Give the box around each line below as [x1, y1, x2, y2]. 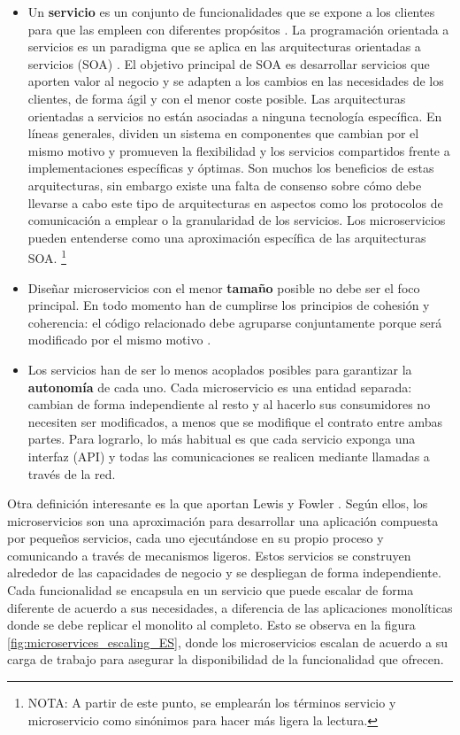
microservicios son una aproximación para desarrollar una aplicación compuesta [7, 511, 439, 530]
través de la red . [27, 464, 116, 483]
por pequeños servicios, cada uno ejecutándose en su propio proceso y [7, 529, 384, 547]
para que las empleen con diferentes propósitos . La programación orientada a [27, 19, 449, 38]
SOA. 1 [27, 246, 66, 267]
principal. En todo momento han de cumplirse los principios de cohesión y [27, 296, 430, 314]
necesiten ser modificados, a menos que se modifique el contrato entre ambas [27, 412, 443, 430]
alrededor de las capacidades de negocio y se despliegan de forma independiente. [7, 563, 441, 582]
